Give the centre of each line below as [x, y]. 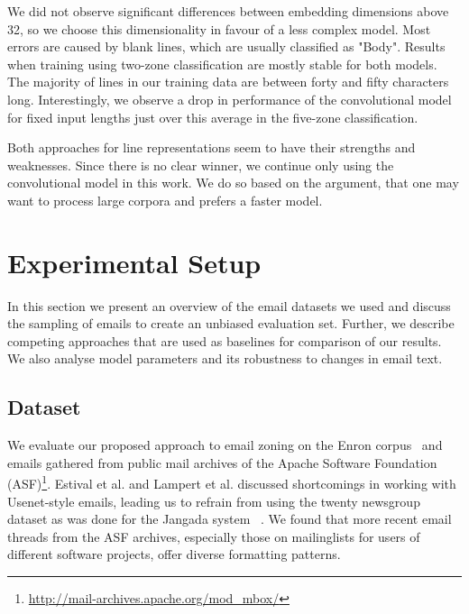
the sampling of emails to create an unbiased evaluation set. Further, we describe [231, 323]
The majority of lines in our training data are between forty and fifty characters [228, 82]
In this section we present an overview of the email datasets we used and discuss [229, 305]
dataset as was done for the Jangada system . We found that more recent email [230, 519]
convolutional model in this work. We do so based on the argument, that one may [233, 183]
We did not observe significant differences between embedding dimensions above [228, 11]
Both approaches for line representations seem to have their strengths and [212, 147]
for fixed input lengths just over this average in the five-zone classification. [213, 117]
